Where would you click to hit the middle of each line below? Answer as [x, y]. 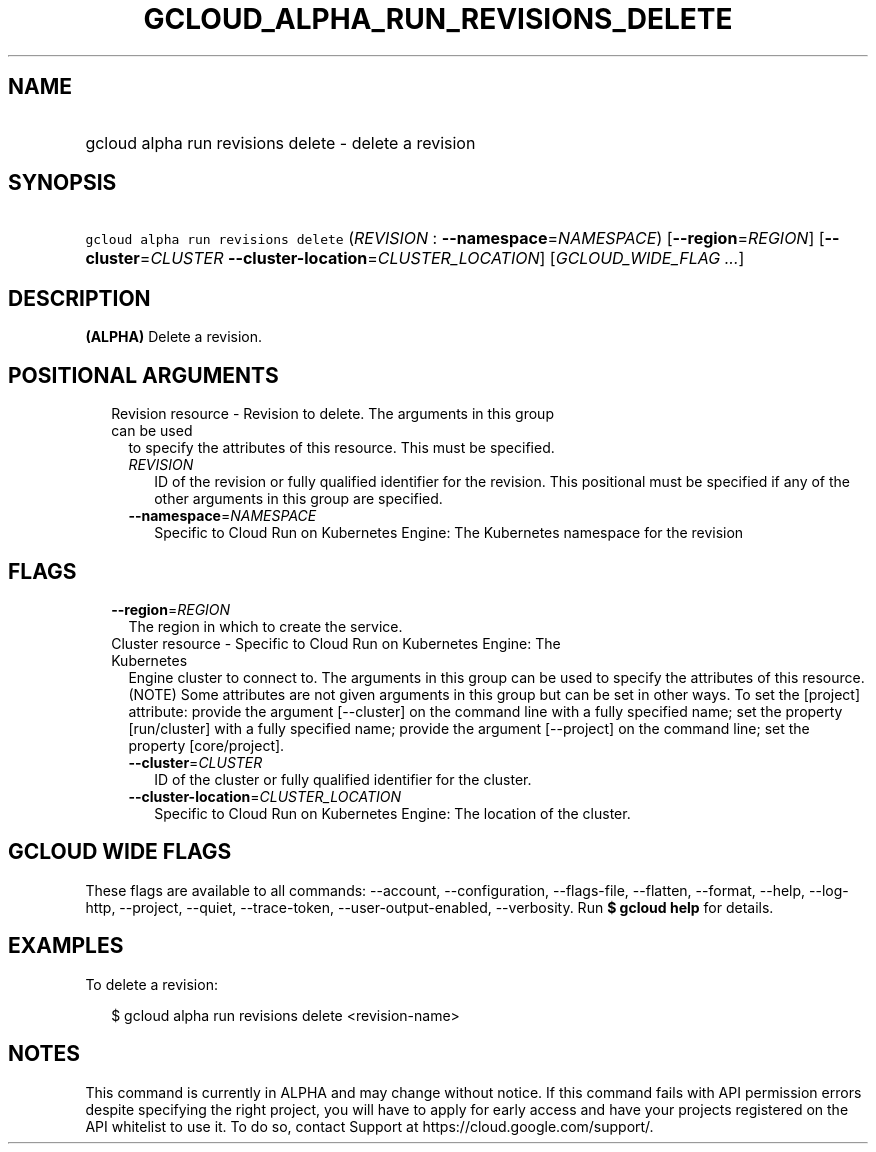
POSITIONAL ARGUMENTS [143, 375]
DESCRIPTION [79, 298]
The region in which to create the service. [265, 626]
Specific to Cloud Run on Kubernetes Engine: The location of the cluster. [392, 813]
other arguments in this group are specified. [298, 499]
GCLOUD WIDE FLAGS [120, 852]
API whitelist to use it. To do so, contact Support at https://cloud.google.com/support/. [369, 1126]
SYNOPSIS [62, 183]
